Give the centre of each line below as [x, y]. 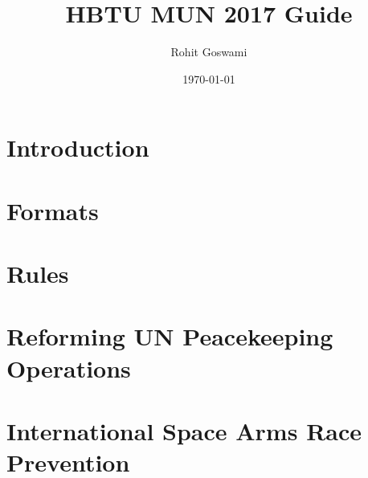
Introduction [78, 147]
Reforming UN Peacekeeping [170, 336]
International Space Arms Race [184, 431]
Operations [69, 368]
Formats [53, 210]
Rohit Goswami [209, 52]
